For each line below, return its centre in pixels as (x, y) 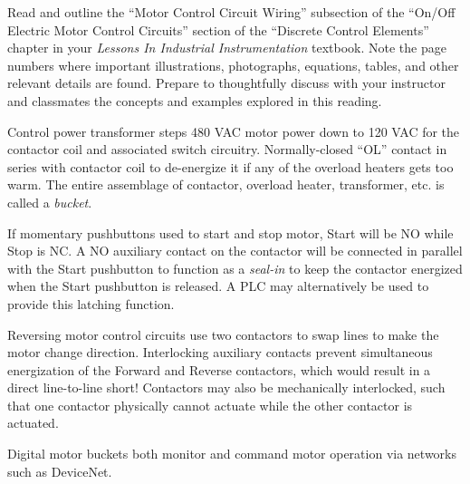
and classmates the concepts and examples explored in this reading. (195, 100)
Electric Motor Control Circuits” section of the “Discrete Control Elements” (218, 29)
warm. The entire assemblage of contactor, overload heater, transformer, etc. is (226, 184)
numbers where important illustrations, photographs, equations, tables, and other (233, 65)
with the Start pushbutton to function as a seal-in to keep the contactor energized (235, 268)
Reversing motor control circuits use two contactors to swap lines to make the (223, 334)
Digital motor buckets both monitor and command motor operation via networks (232, 454)
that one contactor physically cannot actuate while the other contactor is (210, 405)
